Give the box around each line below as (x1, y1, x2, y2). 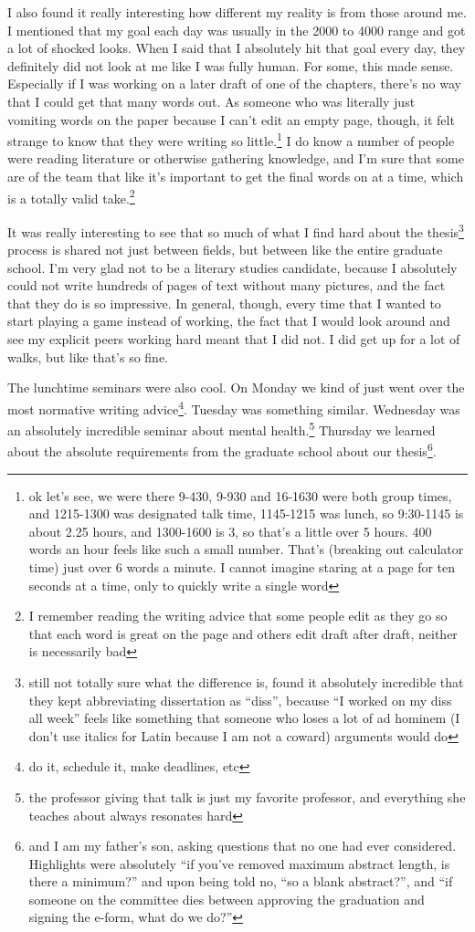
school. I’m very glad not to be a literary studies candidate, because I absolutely (7, 257, 458, 277)
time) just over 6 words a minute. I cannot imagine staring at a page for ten (28, 557, 456, 576)
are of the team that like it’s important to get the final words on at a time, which (7, 167, 464, 185)
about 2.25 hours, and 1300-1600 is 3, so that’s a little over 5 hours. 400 (28, 521, 432, 540)
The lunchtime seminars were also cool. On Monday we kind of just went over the (7, 378, 465, 397)
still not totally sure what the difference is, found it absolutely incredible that (28, 672, 464, 691)
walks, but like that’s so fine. (7, 347, 169, 366)
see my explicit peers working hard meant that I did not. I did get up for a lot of (7, 330, 460, 349)
